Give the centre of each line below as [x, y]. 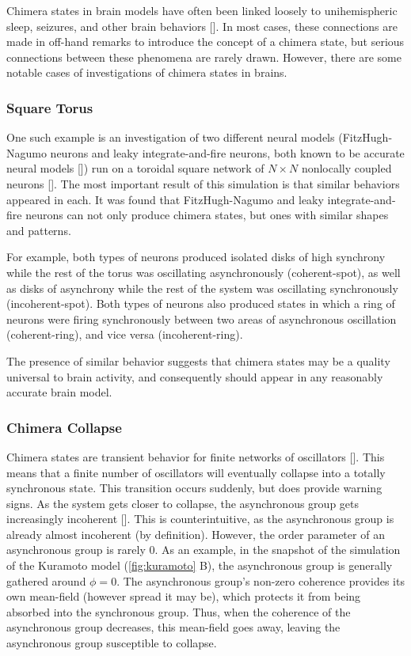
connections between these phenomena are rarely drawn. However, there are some [204, 57]
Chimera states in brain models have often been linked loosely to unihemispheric [202, 10]
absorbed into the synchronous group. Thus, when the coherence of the [179, 611]
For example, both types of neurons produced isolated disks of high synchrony [196, 257]
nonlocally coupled [346, 168]
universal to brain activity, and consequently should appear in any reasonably [195, 376]
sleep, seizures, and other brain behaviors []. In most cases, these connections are [202, 26]
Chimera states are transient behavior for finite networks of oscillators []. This [196, 456]
